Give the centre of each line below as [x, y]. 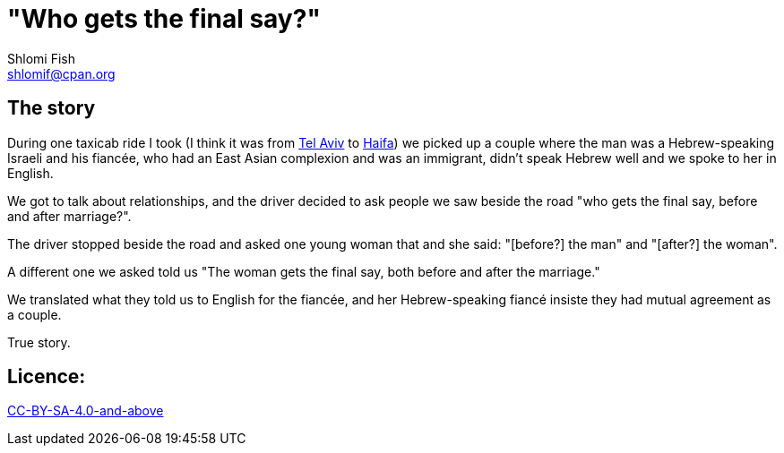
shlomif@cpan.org [61, 73]
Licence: [47, 377]
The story [52, 108]
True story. [39, 342]
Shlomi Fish [41, 58]
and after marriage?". [69, 216]
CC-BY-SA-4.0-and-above [86, 411]
